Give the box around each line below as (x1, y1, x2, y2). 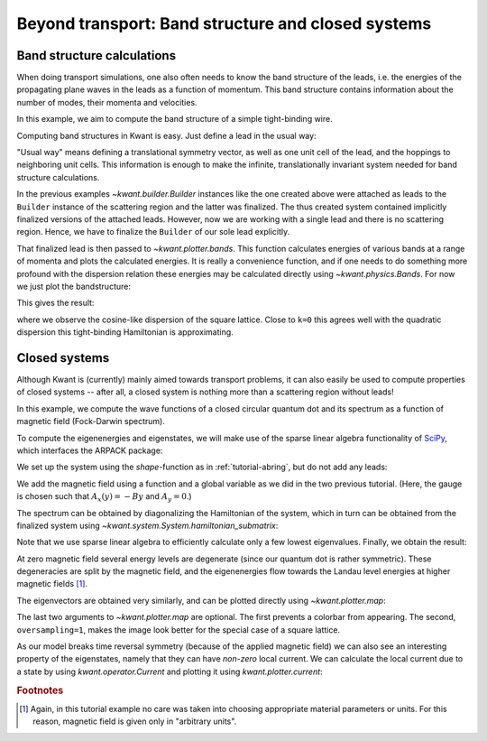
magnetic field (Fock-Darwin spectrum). (16, 416, 166, 427)
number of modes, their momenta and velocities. (16, 97, 198, 107)
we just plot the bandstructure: (16, 281, 131, 292)
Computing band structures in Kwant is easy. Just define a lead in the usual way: (16, 130, 317, 141)
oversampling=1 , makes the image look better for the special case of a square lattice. (16, 624, 341, 635)
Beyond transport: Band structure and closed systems (16, 14, 432, 33)
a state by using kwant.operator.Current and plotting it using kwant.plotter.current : (16, 666, 324, 677)
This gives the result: (16, 298, 95, 309)
